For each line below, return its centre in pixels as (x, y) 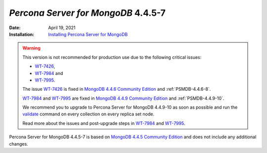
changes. (19, 144)
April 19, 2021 (62, 28)
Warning (31, 48)
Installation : (22, 34)
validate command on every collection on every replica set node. (88, 114)
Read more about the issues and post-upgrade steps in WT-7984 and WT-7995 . (104, 123)
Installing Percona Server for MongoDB (88, 34)
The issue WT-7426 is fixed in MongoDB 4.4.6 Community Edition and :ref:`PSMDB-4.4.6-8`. (117, 89)
